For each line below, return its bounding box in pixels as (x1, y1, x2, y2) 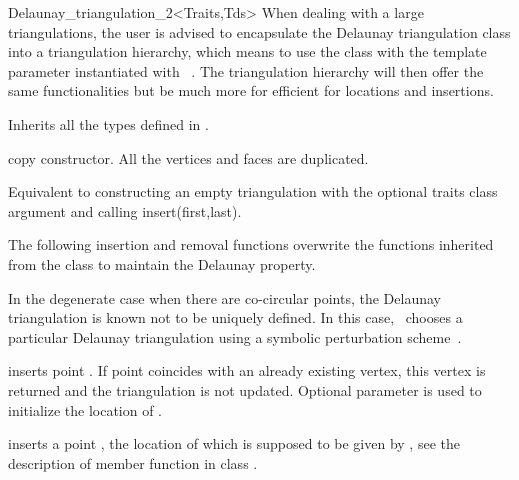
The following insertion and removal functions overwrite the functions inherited (8, 234, 494, 255)
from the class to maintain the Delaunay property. (8, 253, 316, 274)
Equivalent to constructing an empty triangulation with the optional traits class (8, 181, 498, 202)
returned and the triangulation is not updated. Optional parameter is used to (8, 379, 482, 400)
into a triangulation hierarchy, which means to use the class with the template (8, 41, 487, 62)
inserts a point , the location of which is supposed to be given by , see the (8, 433, 460, 454)
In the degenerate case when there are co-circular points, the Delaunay (8, 287, 441, 308)
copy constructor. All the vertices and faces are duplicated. (8, 147, 369, 168)
